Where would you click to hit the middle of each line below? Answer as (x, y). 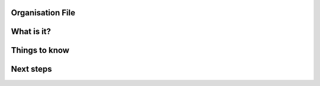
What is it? (31, 32)
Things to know (40, 50)
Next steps (31, 69)
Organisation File (43, 13)
